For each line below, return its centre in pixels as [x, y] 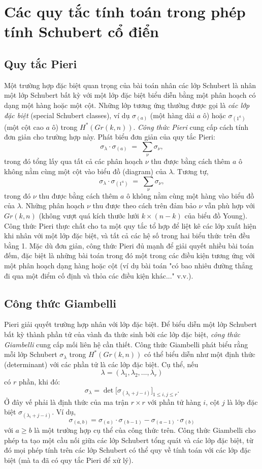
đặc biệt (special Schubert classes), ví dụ [67, 115]
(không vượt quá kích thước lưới [89, 216]
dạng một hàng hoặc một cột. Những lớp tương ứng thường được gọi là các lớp [127, 105]
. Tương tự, [191, 171]
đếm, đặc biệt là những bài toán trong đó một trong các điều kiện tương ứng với [129, 255]
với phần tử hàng [174, 402]
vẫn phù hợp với [230, 205]
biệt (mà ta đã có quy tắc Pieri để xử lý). [69, 460]
